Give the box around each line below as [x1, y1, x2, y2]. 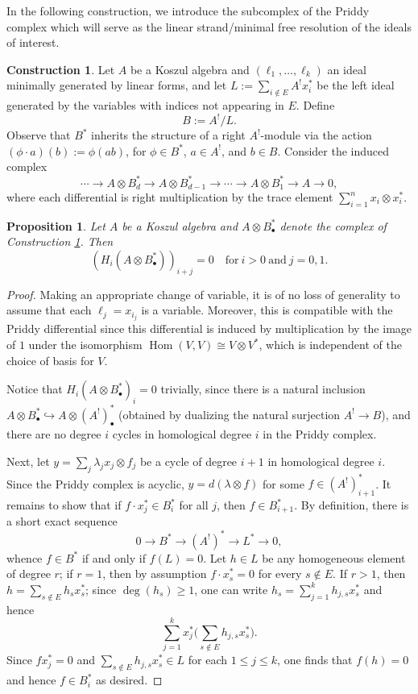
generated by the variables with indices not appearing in [6, 97, 284, 114]
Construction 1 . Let [6, 60, 115, 77]
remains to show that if [6, 497, 122, 513]
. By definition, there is [294, 497, 409, 513]
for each [188, 651, 228, 668]
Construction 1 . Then [6, 233, 114, 250]
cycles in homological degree [112, 426, 252, 443]
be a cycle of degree [139, 452, 238, 469]
